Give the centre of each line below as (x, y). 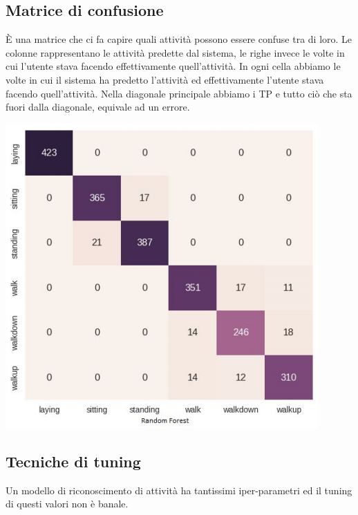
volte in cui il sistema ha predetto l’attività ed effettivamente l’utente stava (165, 79)
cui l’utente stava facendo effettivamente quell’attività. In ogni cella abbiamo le (173, 66)
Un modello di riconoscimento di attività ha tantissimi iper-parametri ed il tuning (179, 490)
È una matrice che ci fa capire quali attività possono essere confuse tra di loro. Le (179, 39)
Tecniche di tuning (73, 461)
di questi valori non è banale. (67, 504)
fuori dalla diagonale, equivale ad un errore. (98, 107)
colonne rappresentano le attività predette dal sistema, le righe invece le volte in (175, 52)
